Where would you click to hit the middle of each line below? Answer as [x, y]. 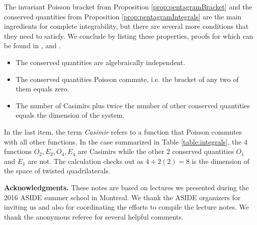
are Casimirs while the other [121, 151]
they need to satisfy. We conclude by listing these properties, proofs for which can [129, 36]
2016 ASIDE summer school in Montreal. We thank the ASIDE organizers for [122, 197]
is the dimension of [220, 161]
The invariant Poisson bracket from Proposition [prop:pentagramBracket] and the [128, 6]
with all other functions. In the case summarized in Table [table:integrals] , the [123, 141]
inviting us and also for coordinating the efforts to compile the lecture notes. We [127, 207]
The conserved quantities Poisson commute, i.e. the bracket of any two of [127, 79]
